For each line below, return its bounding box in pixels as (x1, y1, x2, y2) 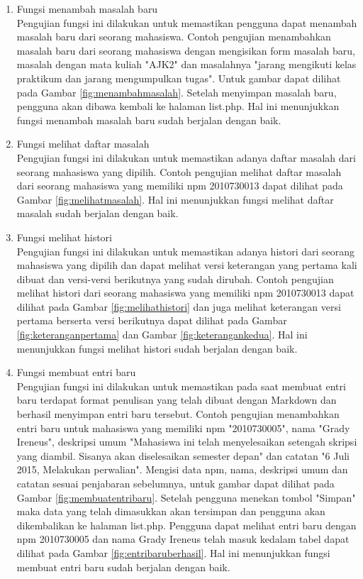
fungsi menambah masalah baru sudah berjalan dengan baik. (16, 112, 281, 127)
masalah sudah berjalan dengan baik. (16, 206, 179, 221)
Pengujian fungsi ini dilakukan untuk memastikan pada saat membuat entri (16, 378, 346, 393)
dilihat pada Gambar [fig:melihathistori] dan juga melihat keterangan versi (16, 299, 341, 314)
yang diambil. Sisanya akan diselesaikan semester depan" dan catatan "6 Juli (16, 448, 350, 463)
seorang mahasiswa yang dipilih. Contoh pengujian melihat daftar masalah (16, 164, 342, 179)
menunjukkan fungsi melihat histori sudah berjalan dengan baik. (16, 341, 298, 355)
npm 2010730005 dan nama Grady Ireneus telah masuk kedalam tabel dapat (16, 531, 350, 546)
